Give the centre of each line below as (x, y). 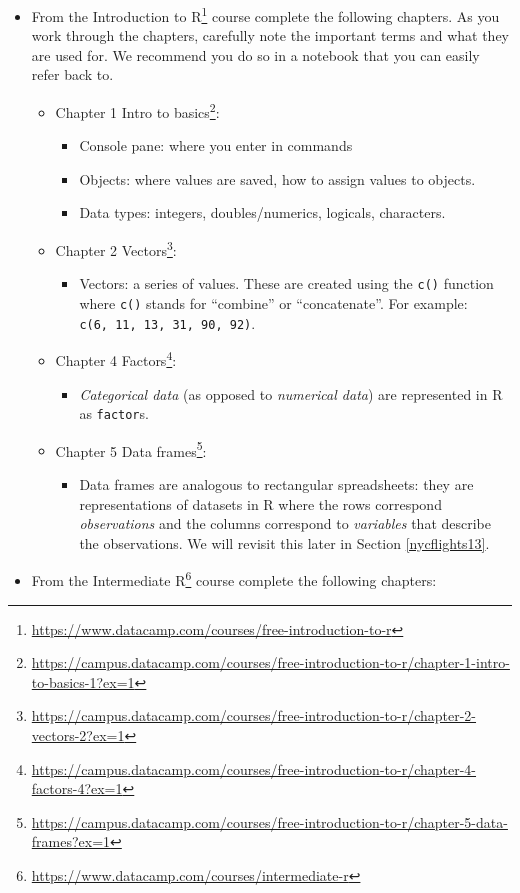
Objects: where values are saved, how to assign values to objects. (277, 178)
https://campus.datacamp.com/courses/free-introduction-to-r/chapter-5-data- (269, 821)
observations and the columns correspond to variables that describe (285, 523)
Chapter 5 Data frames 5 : (131, 449)
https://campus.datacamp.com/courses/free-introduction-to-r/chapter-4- (254, 768)
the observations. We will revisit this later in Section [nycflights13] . (284, 542)
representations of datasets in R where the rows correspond (260, 503)
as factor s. (114, 413)
